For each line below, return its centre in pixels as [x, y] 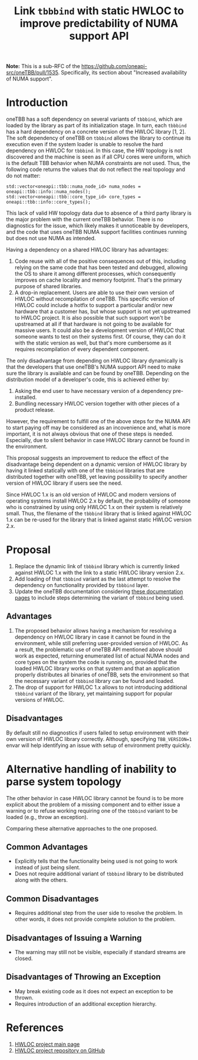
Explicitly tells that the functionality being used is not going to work [96, 861]
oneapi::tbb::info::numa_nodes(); [49, 192]
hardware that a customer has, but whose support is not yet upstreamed [103, 311]
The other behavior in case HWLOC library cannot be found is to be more [95, 798]
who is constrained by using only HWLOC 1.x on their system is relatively [94, 507]
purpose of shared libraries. [48, 286]
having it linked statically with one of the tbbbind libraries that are [85, 471]
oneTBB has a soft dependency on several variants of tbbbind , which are [94, 119]
